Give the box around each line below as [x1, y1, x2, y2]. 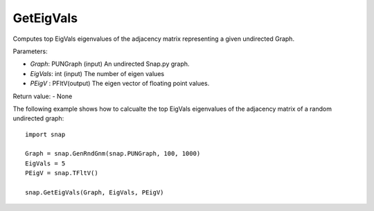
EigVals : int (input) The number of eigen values [30, 69, 165, 77]
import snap [25, 130, 66, 138]
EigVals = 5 [25, 159, 66, 167]
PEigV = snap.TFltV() [25, 169, 98, 177]
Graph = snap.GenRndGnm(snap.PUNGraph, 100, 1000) [25, 149, 201, 158]
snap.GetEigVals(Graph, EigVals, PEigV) [25, 189, 164, 196]
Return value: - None [12, 92, 73, 100]
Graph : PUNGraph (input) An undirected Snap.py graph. [30, 59, 190, 68]
